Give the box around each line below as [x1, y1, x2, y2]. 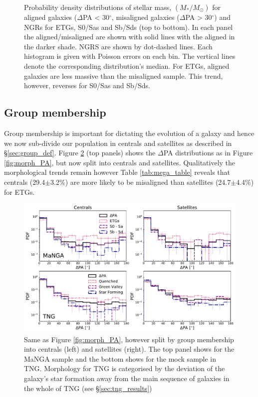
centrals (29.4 [4, 176, 45, 187]
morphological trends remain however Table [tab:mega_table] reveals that [4, 167, 231, 177]
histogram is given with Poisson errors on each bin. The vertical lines [24, 51, 236, 61]
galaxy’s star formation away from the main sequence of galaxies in [24, 373, 230, 384]
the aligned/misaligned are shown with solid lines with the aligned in [24, 31, 235, 42]
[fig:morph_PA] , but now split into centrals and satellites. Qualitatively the [4, 157, 236, 167]
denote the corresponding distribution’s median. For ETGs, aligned [24, 60, 230, 71]
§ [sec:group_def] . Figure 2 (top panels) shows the [4, 147, 156, 158]
